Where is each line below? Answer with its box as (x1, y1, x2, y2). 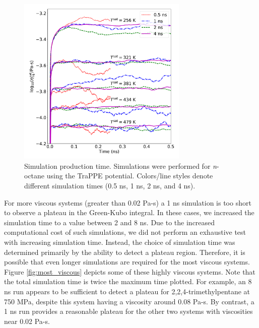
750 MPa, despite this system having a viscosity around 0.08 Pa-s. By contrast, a (4, 296, 254, 306)
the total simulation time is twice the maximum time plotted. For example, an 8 (4, 276, 252, 287)
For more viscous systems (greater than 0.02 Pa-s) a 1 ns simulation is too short (4, 197, 251, 208)
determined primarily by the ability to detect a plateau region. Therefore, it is (4, 246, 245, 257)
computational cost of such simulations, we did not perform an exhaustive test (4, 227, 246, 237)
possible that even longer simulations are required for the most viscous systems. (4, 256, 250, 267)
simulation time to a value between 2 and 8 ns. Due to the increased (4, 217, 215, 227)
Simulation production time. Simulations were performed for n (24, 160, 217, 171)
